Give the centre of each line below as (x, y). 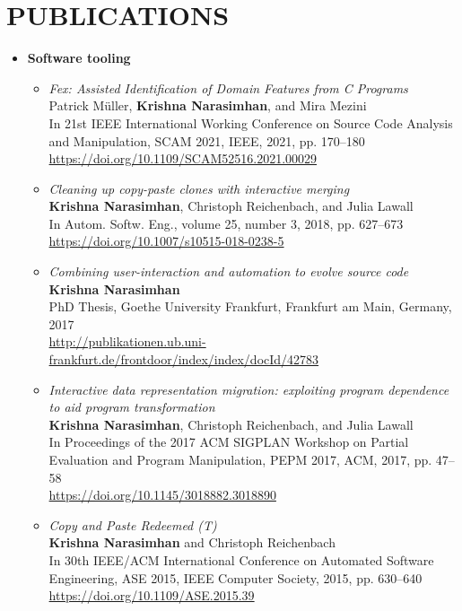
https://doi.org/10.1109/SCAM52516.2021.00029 (183, 158)
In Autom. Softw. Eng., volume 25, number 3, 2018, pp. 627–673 (226, 223)
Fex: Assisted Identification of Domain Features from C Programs (228, 87)
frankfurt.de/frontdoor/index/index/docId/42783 (184, 359)
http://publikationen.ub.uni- (127, 341)
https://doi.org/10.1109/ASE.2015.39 (152, 595)
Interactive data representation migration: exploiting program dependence (249, 389)
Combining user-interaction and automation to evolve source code (229, 271)
